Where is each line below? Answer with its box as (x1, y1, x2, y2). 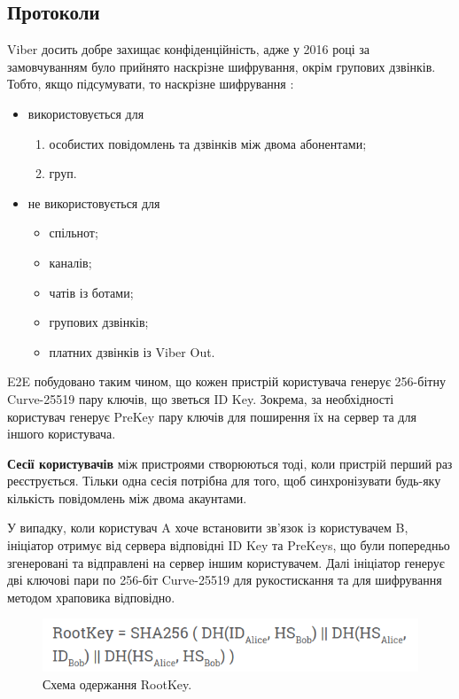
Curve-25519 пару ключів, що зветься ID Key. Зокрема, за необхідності (7, 389, 394, 408)
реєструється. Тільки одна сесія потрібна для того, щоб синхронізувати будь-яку (7, 471, 441, 490)
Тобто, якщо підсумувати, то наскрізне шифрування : (7, 74, 294, 93)
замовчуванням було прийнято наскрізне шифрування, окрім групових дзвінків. (7, 57, 436, 75)
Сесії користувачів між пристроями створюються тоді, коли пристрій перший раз (7, 454, 453, 472)
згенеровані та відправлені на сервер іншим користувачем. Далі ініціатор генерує (7, 553, 445, 571)
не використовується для (27, 193, 160, 212)
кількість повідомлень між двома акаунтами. (7, 488, 247, 507)
